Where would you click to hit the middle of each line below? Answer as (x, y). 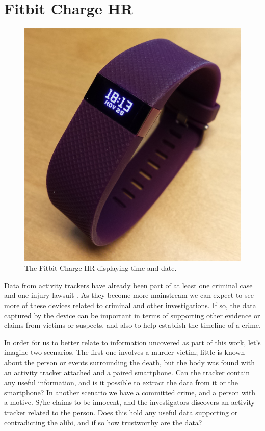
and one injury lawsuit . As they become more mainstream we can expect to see (129, 295)
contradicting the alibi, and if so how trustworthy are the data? (103, 422)
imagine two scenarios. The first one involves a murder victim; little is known (125, 352)
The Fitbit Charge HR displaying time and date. (101, 268)
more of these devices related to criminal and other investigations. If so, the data (130, 305)
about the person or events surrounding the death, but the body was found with (130, 362)
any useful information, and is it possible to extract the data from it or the (121, 382)
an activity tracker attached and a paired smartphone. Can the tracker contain (127, 372)
